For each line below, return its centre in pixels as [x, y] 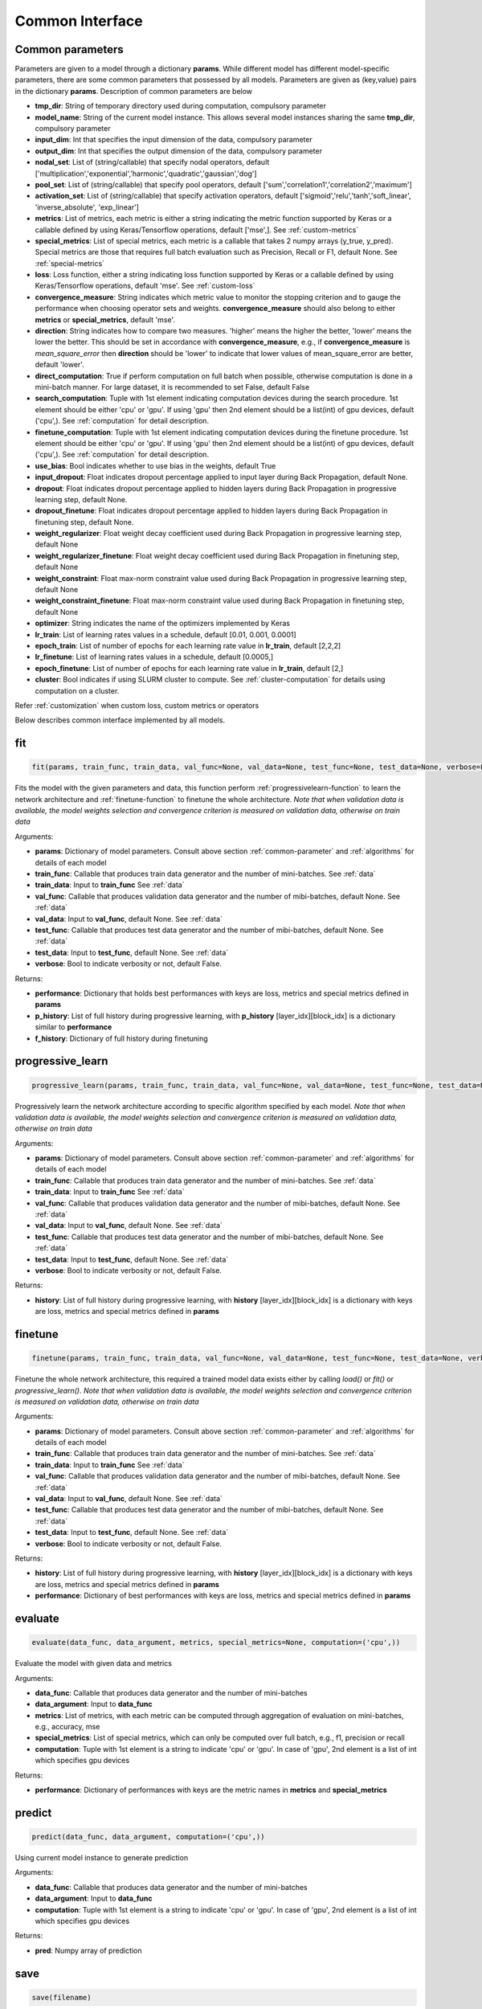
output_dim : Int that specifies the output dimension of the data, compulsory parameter [179, 151]
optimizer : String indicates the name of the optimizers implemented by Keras [163, 624]
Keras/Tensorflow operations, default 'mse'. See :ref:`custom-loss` [145, 286]
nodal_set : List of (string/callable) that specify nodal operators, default [152, 162]
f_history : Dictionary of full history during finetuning [121, 1038]
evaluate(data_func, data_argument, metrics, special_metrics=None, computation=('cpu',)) [216, 1643]
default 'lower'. [59, 365]
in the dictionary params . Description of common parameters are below [134, 91]
